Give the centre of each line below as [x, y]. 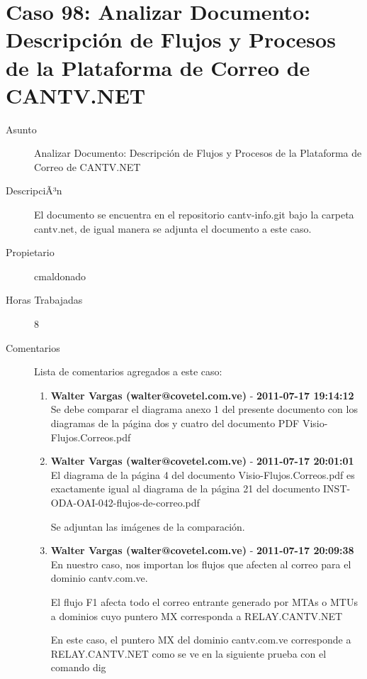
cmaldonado [60, 276]
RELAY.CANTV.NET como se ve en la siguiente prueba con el [188, 653]
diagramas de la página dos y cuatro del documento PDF [175, 423]
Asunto [21, 129]
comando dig [78, 667]
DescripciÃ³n [34, 191]
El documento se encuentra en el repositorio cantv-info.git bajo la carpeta [194, 215]
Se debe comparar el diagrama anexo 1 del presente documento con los [204, 409]
